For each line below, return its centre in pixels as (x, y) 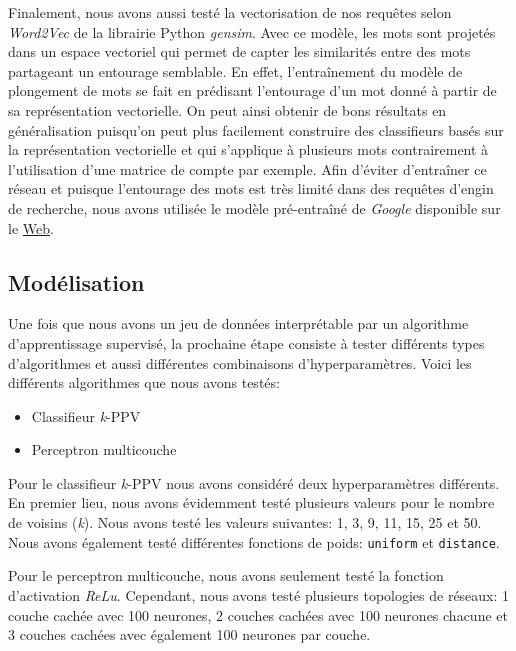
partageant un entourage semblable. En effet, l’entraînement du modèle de (235, 70)
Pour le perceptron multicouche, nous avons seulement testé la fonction (226, 575)
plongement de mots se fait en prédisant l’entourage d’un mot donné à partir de (252, 90)
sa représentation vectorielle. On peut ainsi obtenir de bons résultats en (227, 109)
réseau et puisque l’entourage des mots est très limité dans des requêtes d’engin (251, 188)
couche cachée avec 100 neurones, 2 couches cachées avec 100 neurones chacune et (258, 614)
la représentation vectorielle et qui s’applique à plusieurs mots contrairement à (248, 149)
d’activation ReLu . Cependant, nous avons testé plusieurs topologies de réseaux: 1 (259, 594)
